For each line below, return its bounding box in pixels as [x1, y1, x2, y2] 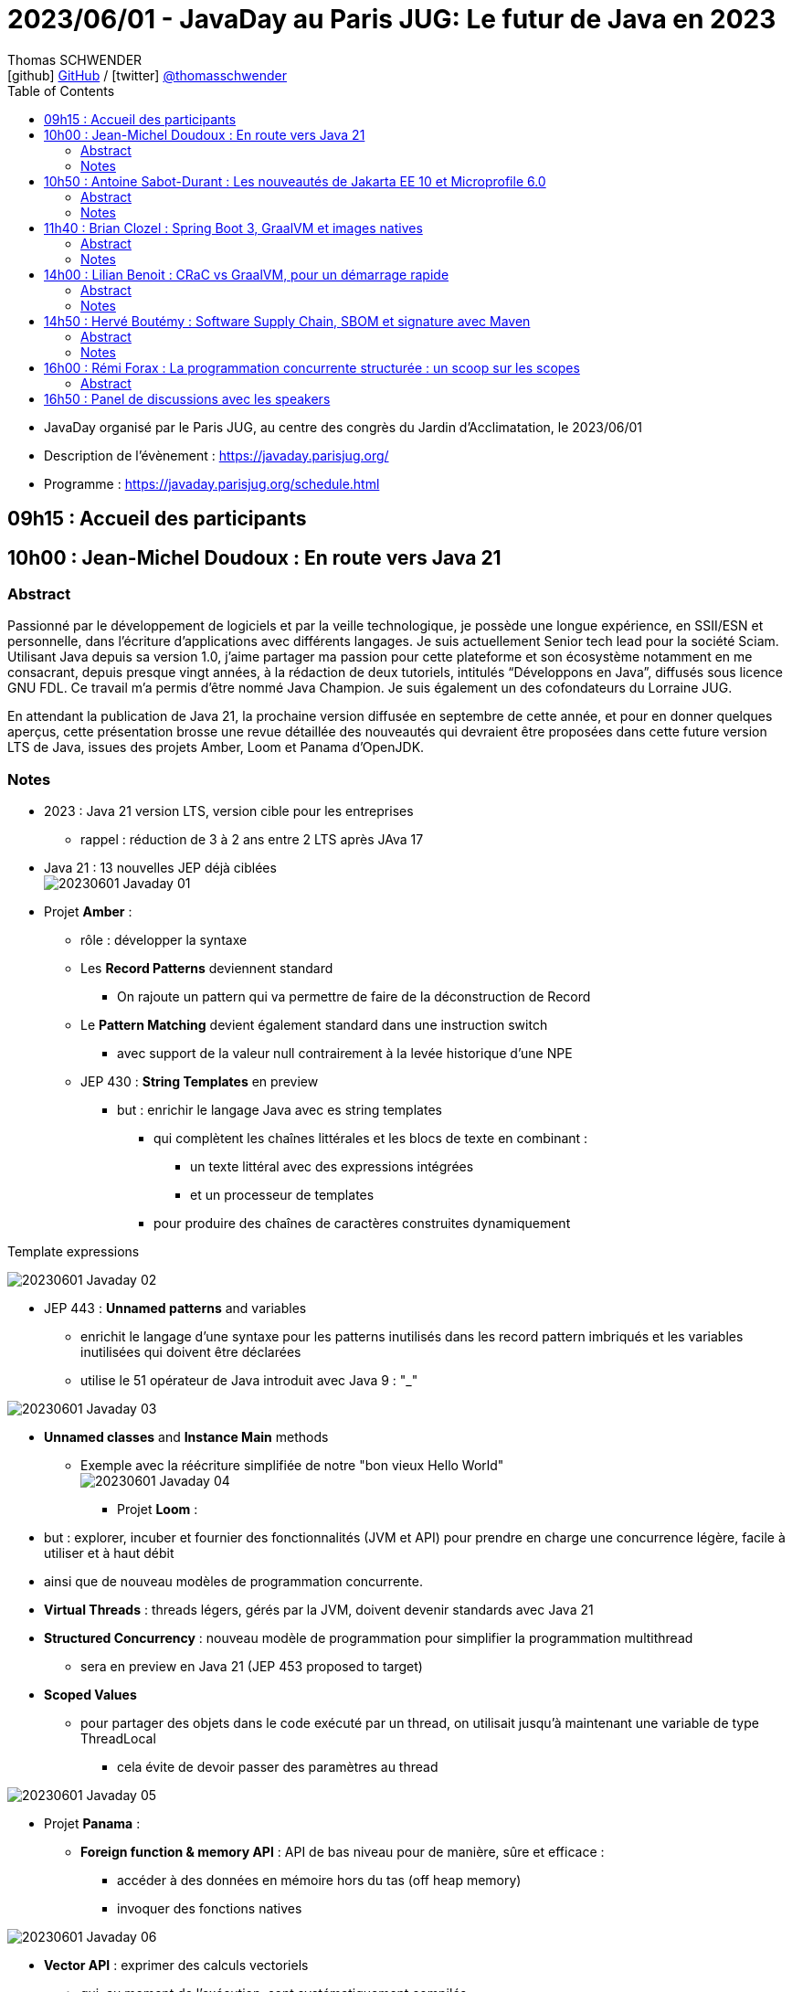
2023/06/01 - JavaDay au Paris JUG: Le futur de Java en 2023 [7, 4, 776, 35]
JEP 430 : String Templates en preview [80, 1074, 319, 1090]
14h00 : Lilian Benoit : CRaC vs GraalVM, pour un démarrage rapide [44, 266, 449, 282]
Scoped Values [44, 1687, 137, 1703]
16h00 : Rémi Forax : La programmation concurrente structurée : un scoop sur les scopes [44, 359, 580, 376]
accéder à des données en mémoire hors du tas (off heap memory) [117, 1872, 522, 1889]
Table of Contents [7, 82, 115, 99]
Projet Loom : [117, 1501, 198, 1518]
